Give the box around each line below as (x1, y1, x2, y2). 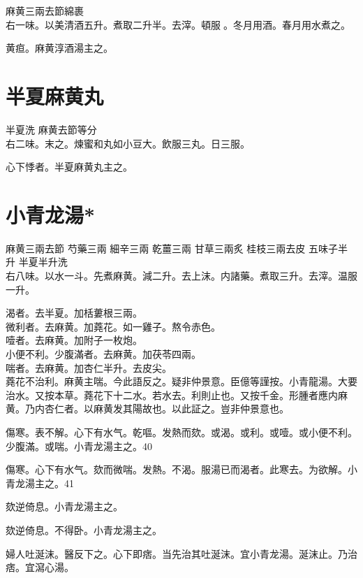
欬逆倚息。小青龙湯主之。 (6, 499, 123, 514)
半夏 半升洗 (18, 254, 68, 269)
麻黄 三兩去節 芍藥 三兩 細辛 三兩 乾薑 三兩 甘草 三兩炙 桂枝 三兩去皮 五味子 (6, 240, 339, 255)
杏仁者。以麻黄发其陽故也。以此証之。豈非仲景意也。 (44, 401, 289, 416)
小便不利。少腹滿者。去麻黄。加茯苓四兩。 (6, 346, 201, 361)
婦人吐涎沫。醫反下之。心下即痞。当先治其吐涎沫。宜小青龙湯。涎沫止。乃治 (6, 546, 357, 561)
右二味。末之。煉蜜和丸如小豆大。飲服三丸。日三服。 (6, 136, 250, 150)
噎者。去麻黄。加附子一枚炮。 (6, 333, 142, 347)
